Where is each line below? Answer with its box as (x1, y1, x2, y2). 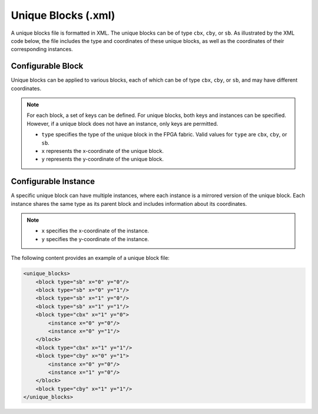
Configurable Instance (11, 176, 95, 186)
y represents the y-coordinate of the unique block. (41, 156, 164, 163)
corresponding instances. (11, 46, 73, 53)
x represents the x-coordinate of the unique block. (41, 147, 164, 154)
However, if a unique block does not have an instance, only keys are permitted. (26, 120, 218, 127)
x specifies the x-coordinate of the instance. (41, 227, 150, 235)
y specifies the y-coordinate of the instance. (41, 235, 150, 242)
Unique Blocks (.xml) (11, 9, 115, 22)
